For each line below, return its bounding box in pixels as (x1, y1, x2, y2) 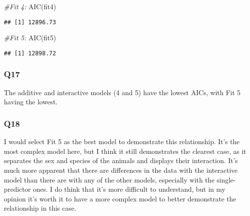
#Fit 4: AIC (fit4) (4, 1, 56, 11)
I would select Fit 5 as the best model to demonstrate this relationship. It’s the (4, 136, 240, 147)
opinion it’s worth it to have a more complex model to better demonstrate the (4, 193, 236, 203)
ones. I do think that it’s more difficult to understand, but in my (33, 184, 226, 194)
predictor (4, 184, 31, 194)
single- (217, 174, 236, 184)
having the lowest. (4, 97, 58, 107)
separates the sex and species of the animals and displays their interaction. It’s (4, 155, 238, 166)
